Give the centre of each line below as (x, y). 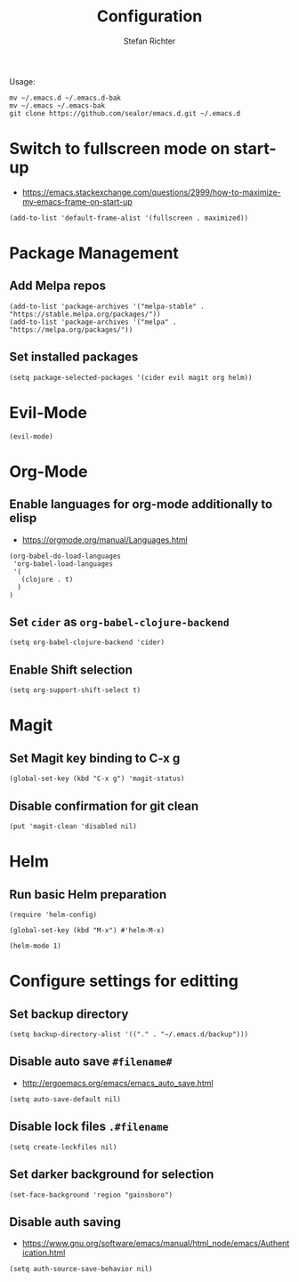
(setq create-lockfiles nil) (63, 1147)
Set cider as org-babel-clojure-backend (119, 622)
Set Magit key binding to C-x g (95, 758)
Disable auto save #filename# (91, 1062)
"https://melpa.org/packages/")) (71, 330)
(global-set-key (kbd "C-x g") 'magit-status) (97, 779)
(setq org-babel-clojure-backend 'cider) (87, 642)
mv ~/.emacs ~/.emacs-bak (57, 105)
